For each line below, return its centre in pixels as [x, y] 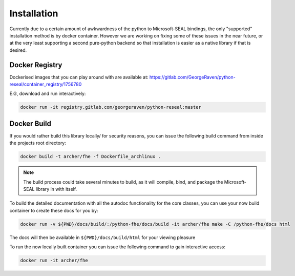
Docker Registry [36, 65]
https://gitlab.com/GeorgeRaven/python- [192, 77]
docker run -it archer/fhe [54, 261]
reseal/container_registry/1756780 [46, 84]
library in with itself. [56, 189]
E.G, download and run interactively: [48, 94]
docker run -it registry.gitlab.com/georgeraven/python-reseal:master [111, 107]
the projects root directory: [38, 143]
